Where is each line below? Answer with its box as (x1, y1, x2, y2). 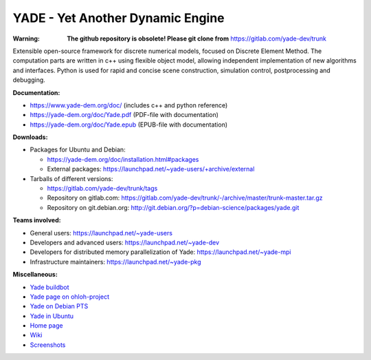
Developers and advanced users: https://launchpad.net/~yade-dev (30, 238, 220, 246)
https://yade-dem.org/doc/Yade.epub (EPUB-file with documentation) (30, 120, 228, 129)
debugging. (12, 76, 46, 84)
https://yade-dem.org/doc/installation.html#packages (47, 155, 199, 163)
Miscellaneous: (12, 271, 58, 279)
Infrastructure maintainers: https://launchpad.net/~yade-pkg (30, 257, 202, 266)
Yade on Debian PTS (30, 302, 89, 310)
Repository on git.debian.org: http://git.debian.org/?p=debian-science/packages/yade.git (47, 203, 300, 211)
